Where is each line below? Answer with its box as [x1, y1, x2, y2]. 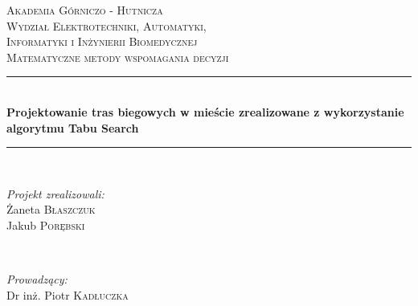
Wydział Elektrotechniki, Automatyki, [6, 17, 207, 34]
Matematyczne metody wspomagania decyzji [6, 48, 229, 65]
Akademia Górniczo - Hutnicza [6, 2, 163, 18]
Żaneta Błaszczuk [6, 201, 96, 218]
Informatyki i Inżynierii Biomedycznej [6, 33, 198, 50]
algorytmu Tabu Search [6, 119, 139, 136]
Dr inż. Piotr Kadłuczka [6, 286, 129, 303]
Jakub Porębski [6, 216, 85, 233]
